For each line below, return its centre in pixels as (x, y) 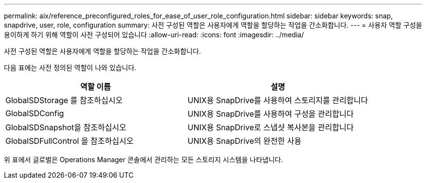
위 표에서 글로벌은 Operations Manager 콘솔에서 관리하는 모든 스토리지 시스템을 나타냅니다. (143, 160)
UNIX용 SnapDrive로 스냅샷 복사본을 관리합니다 (271, 127)
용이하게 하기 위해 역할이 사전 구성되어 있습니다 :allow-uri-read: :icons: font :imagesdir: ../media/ (154, 35)
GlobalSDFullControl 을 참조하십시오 (70, 141)
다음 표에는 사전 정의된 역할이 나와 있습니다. (70, 68)
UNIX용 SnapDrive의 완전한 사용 (244, 141)
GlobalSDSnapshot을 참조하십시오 (66, 127)
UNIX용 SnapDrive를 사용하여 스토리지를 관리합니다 (278, 100)
